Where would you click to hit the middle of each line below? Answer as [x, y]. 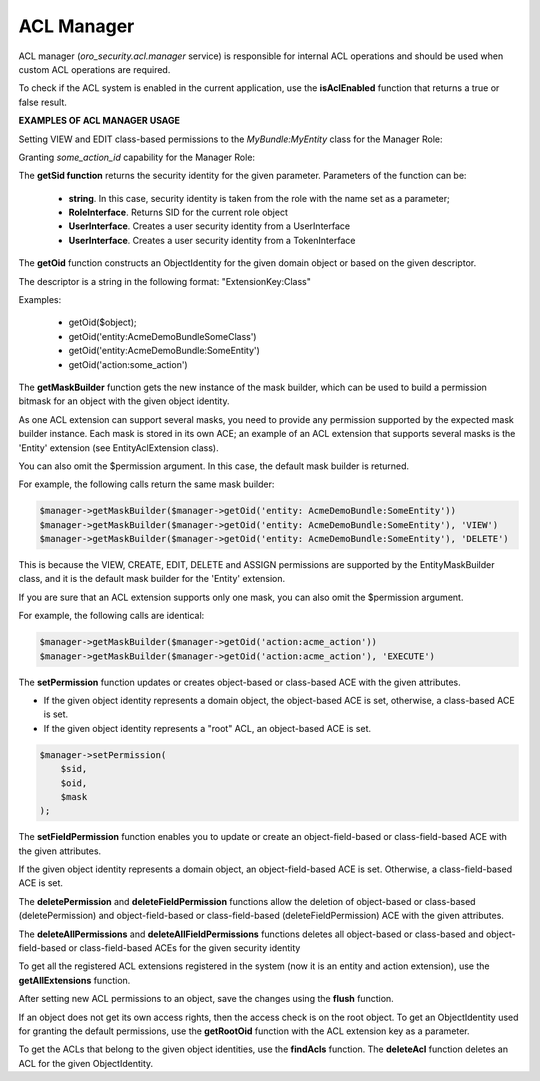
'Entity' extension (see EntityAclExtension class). [118, 447]
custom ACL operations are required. [94, 69]
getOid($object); [102, 322]
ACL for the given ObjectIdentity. [86, 1063]
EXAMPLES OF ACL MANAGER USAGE [99, 121]
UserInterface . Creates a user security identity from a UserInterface [209, 226]
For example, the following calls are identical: [111, 616]
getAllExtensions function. [74, 980]
